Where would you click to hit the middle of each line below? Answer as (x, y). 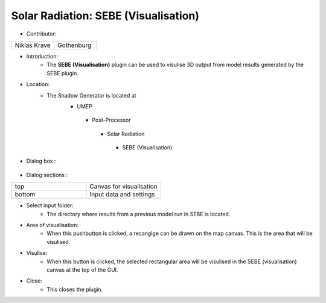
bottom (25, 195)
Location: (38, 84)
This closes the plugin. (75, 289)
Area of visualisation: (52, 225)
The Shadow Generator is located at (91, 95)
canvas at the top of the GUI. (82, 270)
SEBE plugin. (62, 73)
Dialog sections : (47, 175)
